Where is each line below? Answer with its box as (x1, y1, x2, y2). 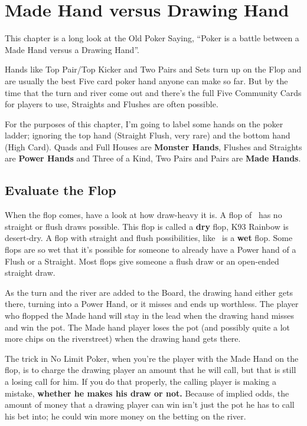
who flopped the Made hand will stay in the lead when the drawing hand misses (5, 309, 294, 322)
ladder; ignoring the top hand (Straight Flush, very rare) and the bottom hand (5, 129, 290, 141)
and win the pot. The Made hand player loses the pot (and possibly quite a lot (5, 321, 290, 333)
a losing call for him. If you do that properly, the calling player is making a (5, 375, 277, 387)
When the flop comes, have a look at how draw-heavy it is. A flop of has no (5, 209, 282, 221)
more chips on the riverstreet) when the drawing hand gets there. (5, 332, 241, 345)
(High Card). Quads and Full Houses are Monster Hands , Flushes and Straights (5, 140, 302, 153)
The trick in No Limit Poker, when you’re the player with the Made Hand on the (5, 352, 299, 364)
